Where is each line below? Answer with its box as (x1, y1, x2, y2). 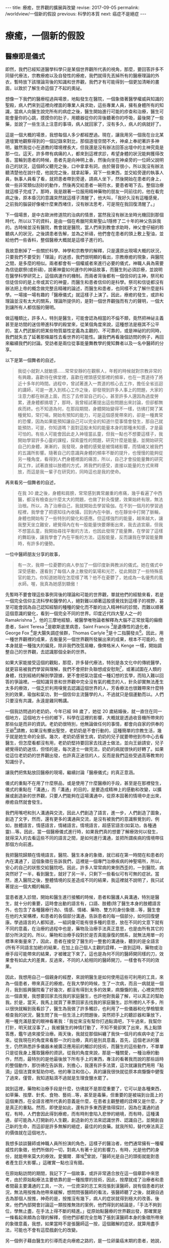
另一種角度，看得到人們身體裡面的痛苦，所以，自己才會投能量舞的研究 (17, 456, 163, 462)
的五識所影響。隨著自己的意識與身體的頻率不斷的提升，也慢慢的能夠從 (17, 450, 163, 455)
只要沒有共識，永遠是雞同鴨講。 (5, 697, 71, 703)
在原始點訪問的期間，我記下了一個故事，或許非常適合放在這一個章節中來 (5, 1170, 155, 1176)
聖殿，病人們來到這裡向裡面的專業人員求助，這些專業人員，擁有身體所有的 (5, 102, 159, 108)
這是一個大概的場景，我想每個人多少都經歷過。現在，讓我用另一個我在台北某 (5, 132, 164, 138)
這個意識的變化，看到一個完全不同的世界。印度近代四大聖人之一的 (5, 611, 142, 616)
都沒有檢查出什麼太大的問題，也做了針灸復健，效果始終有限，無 (26, 496, 159, 502)
